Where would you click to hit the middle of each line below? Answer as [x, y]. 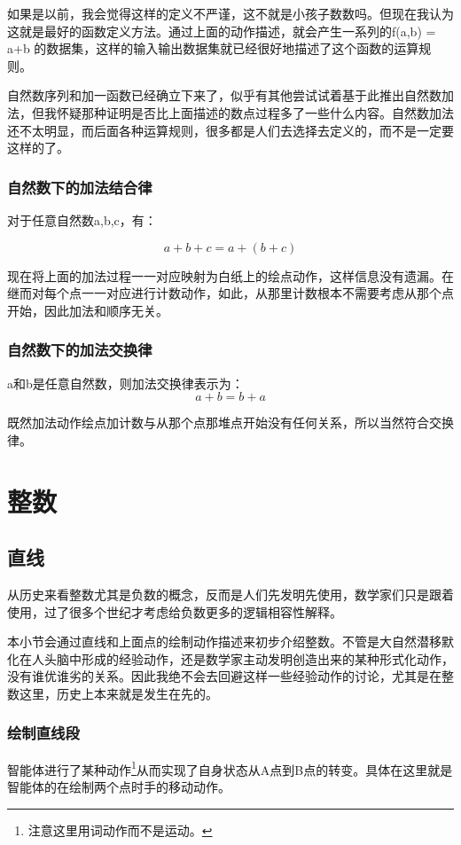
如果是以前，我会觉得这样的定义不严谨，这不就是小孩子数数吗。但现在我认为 [230, 13]
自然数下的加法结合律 [80, 187]
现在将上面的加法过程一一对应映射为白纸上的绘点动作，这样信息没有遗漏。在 [230, 275]
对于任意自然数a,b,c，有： [82, 219]
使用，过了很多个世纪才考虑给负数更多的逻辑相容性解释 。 [175, 611]
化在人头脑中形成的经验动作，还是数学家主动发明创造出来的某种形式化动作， [230, 658]
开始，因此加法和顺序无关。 [88, 310]
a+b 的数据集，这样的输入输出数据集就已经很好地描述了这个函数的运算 [213, 48]
